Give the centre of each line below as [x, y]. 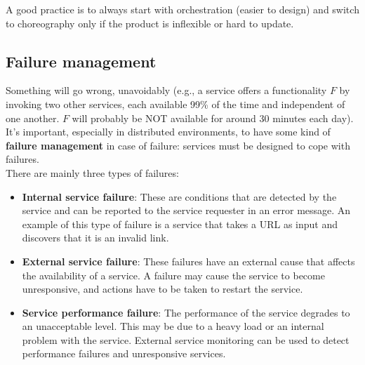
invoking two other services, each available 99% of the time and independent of [175, 104]
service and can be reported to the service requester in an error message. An [186, 210]
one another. [33, 118]
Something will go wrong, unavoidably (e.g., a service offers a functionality [166, 90]
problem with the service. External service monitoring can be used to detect [186, 339]
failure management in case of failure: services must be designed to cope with [178, 145]
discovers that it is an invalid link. [95, 238]
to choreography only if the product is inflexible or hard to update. [150, 23]
